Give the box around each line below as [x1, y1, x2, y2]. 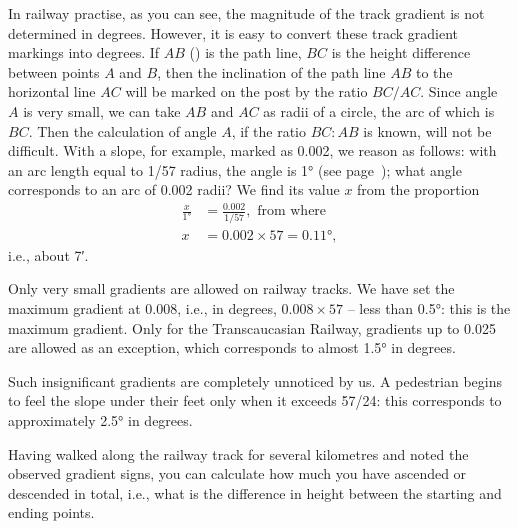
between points [8, 61, 100, 82]
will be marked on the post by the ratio [125, 81, 368, 102]
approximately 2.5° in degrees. [8, 409, 193, 430]
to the [415, 61, 453, 82]
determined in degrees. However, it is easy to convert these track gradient [8, 22, 459, 43]
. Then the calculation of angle [28, 120, 217, 141]
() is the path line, [189, 42, 302, 63]
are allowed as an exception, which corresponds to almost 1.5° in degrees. [8, 337, 456, 358]
